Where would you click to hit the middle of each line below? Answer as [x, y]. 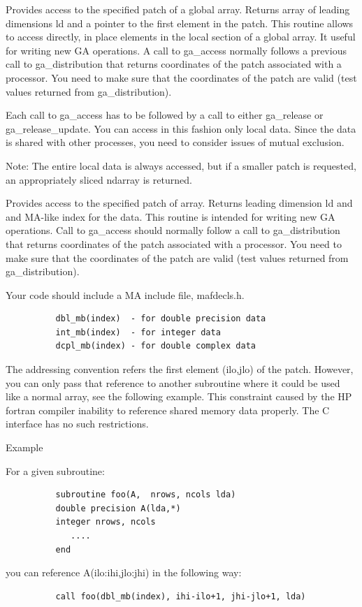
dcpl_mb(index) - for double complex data [155, 346]
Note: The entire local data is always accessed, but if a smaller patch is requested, [181, 165]
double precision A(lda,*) [118, 508]
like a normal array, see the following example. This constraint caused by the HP [179, 396]
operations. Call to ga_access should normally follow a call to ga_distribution [173, 230]
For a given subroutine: [55, 470]
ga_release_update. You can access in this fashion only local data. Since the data [181, 128]
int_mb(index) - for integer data [138, 332]
